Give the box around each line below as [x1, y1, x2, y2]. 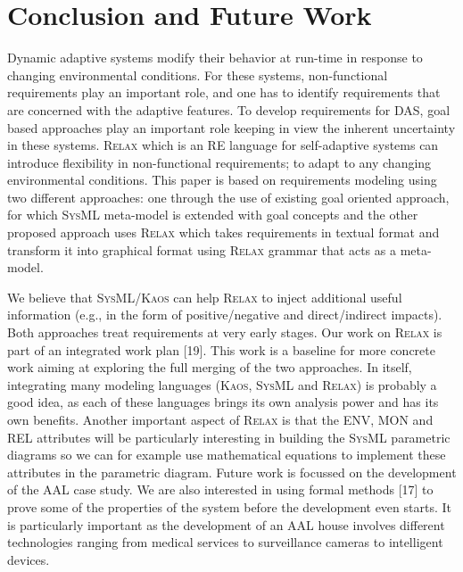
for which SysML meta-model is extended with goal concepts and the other [7, 205, 418, 224]
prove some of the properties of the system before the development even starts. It [7, 497, 451, 516]
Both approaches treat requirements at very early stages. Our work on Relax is [7, 323, 442, 342]
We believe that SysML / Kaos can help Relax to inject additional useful [7, 287, 402, 306]
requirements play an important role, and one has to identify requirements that [7, 83, 441, 102]
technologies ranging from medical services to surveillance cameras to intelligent [7, 533, 443, 551]
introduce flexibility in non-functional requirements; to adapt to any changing [7, 153, 432, 171]
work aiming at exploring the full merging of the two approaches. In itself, [7, 358, 412, 377]
